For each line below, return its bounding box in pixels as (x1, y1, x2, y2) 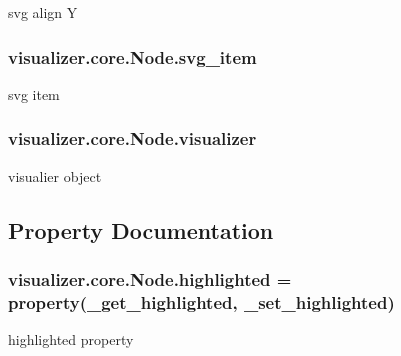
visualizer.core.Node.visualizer (8, 126, 257, 151)
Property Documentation (8, 214, 274, 245)
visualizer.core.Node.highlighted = (8, 266, 292, 291)
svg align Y (8, 2, 78, 22)
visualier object (8, 165, 102, 186)
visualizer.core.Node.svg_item (8, 44, 257, 69)
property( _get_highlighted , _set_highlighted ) (8, 289, 395, 314)
